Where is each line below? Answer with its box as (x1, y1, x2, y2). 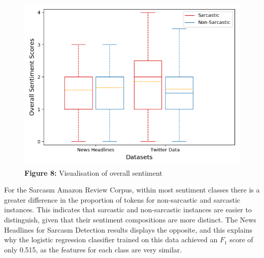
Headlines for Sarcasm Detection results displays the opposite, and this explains (4, 224, 253, 235)
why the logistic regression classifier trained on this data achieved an (4, 234, 218, 245)
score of (229, 234, 253, 245)
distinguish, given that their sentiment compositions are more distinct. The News (4, 214, 256, 224)
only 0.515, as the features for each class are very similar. (4, 244, 182, 254)
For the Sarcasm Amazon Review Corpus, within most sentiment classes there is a (4, 184, 260, 195)
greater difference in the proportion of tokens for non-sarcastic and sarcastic (4, 194, 241, 205)
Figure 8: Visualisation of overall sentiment (24, 167, 162, 178)
